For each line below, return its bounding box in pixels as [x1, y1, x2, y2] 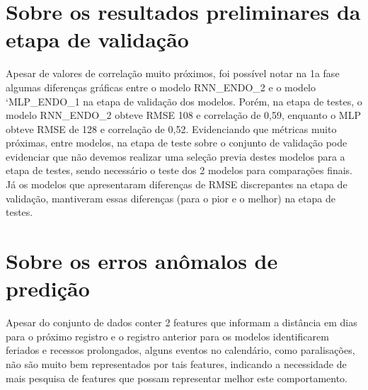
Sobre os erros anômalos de [6, 246, 278, 275]
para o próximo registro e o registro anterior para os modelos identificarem [6, 328, 329, 343]
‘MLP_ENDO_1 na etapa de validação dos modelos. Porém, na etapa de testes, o [6, 93, 362, 108]
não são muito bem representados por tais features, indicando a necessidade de [6, 356, 347, 371]
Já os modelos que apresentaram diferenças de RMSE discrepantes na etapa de [6, 177, 347, 192]
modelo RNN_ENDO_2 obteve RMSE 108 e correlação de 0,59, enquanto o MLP [6, 108, 361, 122]
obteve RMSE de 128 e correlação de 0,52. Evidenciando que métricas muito [6, 121, 337, 136]
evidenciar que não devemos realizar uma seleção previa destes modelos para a [6, 149, 345, 164]
